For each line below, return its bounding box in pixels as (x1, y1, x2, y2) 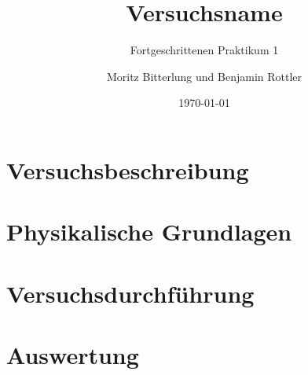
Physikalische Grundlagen (6, 215, 292, 248)
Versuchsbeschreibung (6, 153, 249, 186)
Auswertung (6, 339, 139, 371)
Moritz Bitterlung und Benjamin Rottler (106, 68, 302, 84)
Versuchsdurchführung (6, 277, 255, 309)
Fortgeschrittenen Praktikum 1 (130, 42, 279, 58)
